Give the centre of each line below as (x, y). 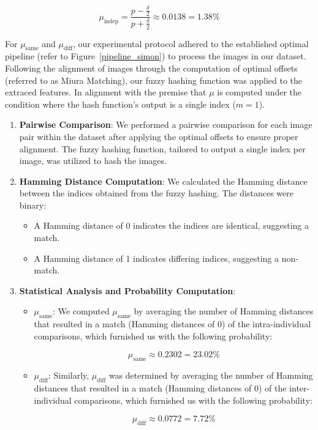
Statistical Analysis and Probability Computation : (127, 290)
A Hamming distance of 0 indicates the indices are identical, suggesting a (171, 225)
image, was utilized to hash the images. (93, 161)
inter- (300, 388)
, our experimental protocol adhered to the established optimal (191, 43)
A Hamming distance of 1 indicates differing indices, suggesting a (156, 258)
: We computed (81, 311)
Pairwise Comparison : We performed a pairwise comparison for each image (166, 124)
